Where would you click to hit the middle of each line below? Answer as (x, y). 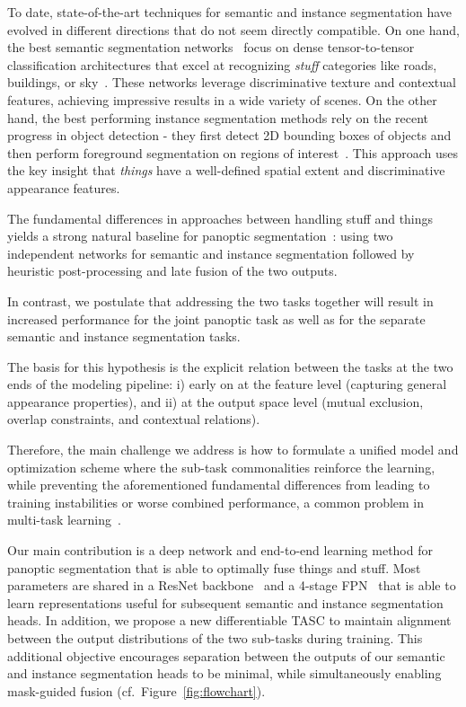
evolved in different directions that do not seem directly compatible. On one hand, (233, 29)
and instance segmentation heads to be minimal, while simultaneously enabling (224, 673)
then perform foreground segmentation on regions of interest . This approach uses (233, 152)
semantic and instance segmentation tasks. (124, 336)
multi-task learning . (64, 520)
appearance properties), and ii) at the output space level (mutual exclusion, (215, 401)
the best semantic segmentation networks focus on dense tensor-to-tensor (211, 47)
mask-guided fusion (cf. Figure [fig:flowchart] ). (136, 690)
